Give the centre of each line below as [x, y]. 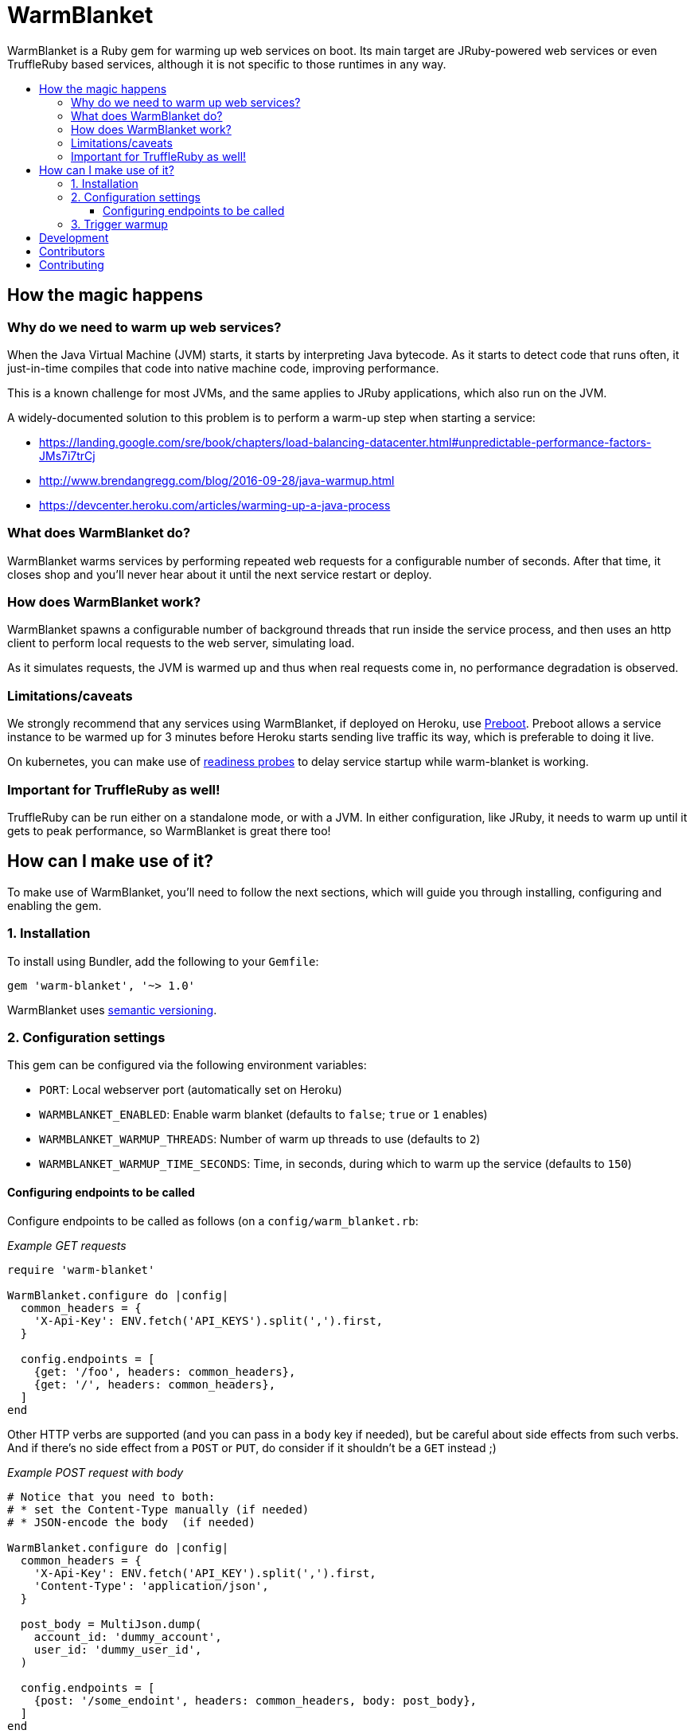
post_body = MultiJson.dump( [111, 1624]
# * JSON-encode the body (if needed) [131, 1522]
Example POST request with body [96, 1472]
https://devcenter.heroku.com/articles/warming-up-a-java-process [215, 505]
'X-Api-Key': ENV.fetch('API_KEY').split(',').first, [205, 1573]
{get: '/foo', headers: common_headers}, [165, 1371]
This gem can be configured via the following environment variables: [187, 1065]
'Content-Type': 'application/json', [151, 1586]
